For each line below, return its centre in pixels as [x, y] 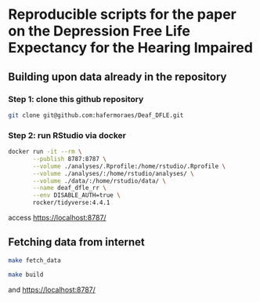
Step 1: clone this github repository [76, 99]
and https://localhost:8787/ [52, 289]
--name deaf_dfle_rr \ [70, 188]
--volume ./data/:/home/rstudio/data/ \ [99, 181]
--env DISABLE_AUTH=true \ [77, 195]
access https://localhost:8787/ [58, 218]
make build [26, 275]
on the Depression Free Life [99, 31]
